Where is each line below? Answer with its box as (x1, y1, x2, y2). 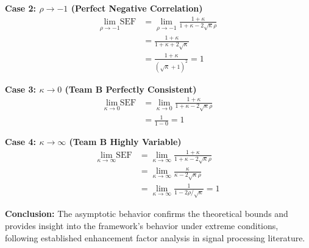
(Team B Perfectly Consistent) (65, 82, 197, 95)
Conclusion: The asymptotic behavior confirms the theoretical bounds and (5, 207, 288, 220)
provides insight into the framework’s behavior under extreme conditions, (5, 219, 279, 232)
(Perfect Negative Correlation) (71, 2, 203, 14)
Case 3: (5, 82, 37, 95)
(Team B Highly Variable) (69, 135, 182, 147)
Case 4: (5, 135, 37, 147)
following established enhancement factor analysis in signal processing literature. (5, 231, 305, 244)
